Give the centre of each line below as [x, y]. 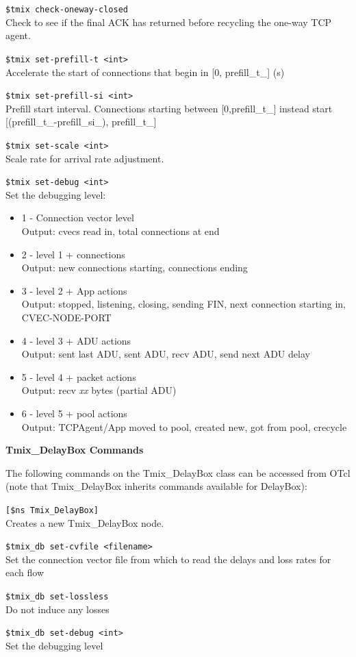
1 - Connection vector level [78, 218]
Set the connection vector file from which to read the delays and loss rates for [168, 559]
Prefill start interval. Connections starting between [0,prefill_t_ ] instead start [169, 108]
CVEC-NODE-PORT [66, 317]
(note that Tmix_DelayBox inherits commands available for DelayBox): [156, 486]
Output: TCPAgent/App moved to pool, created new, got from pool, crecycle [184, 426]
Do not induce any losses [58, 609]
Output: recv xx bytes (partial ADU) [99, 390]
